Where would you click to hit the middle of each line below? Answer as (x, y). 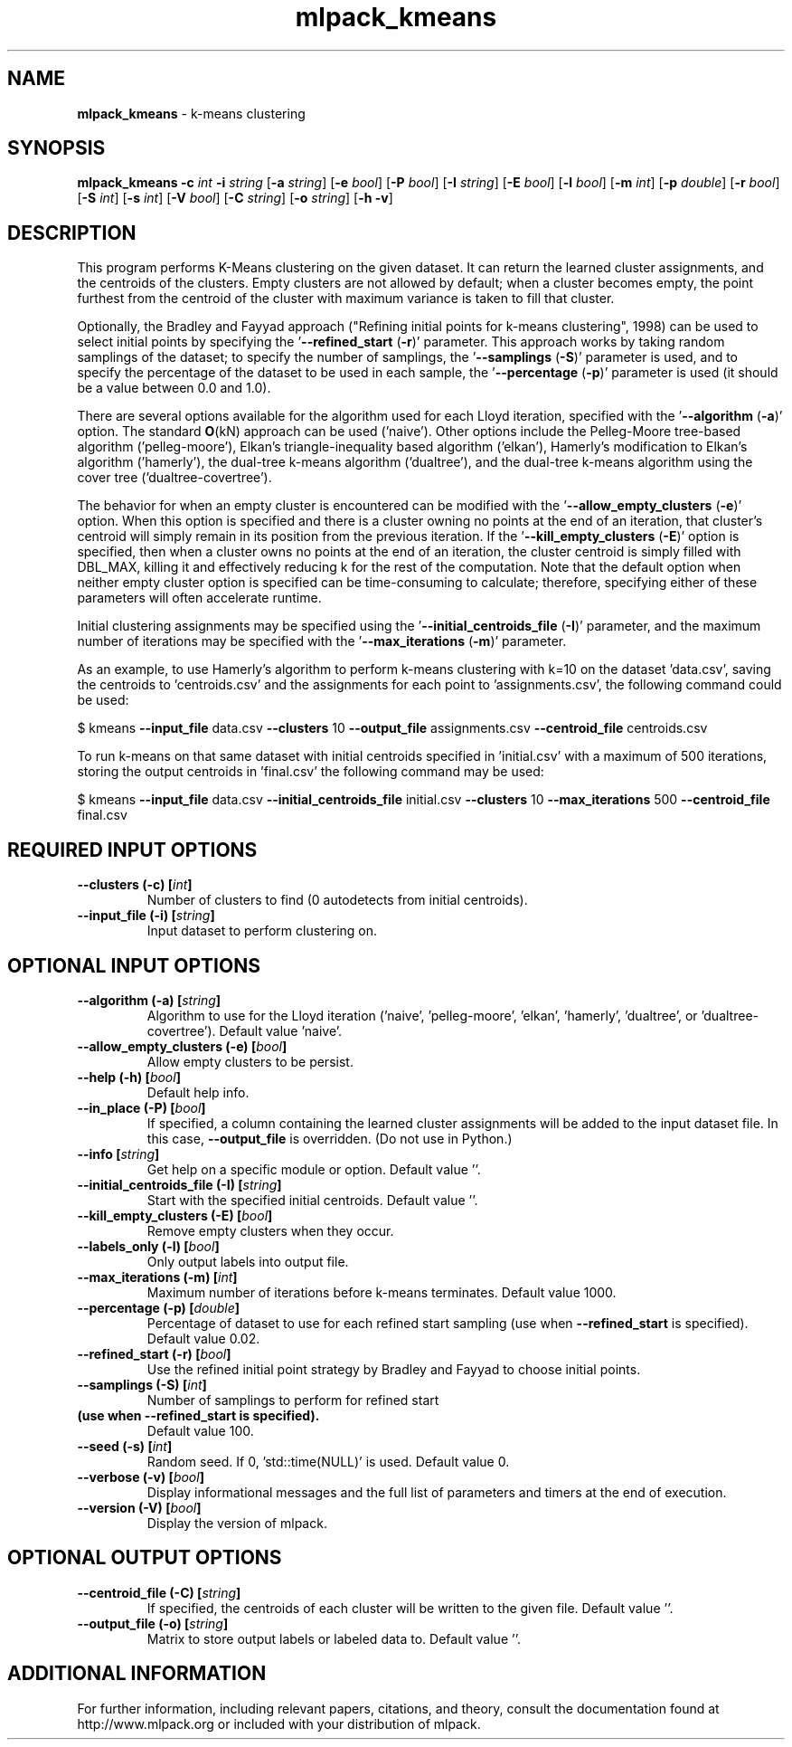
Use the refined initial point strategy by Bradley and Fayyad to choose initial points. (394, 1369)
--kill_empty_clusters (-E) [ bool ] (175, 1215)
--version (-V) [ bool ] (139, 1507)
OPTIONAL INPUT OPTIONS (134, 965)
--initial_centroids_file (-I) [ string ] (179, 1184)
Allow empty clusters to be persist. (250, 1061)
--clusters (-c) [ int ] (135, 885)
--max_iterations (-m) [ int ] (157, 1277)
